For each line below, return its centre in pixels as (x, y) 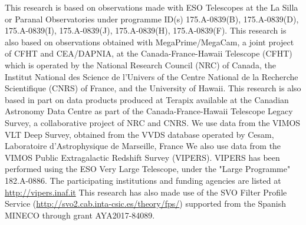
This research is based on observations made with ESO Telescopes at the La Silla (152, 7)
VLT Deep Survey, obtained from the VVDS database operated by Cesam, (139, 134)
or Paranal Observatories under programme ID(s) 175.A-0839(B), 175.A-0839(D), (152, 19)
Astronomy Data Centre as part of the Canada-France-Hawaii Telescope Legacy (149, 111)
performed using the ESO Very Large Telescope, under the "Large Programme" (148, 169)
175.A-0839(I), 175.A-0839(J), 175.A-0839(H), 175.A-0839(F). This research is (146, 30)
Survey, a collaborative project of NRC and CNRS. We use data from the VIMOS (153, 122)
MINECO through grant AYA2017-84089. (80, 215)
